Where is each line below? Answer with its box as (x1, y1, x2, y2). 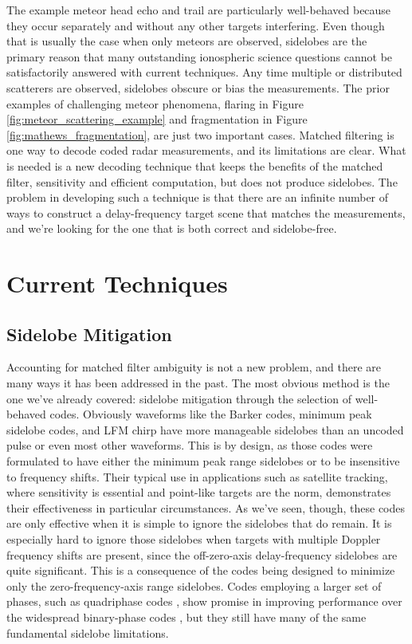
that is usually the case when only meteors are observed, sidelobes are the (6, 33, 367, 49)
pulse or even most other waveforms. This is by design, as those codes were (6, 437, 373, 454)
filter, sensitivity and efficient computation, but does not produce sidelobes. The (6, 173, 398, 190)
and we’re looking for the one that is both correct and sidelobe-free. (6, 220, 337, 237)
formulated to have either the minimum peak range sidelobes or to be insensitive (6, 453, 400, 469)
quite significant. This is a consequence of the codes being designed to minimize (6, 562, 395, 579)
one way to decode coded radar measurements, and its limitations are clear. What (6, 142, 406, 159)
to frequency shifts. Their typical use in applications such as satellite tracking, (6, 468, 388, 485)
